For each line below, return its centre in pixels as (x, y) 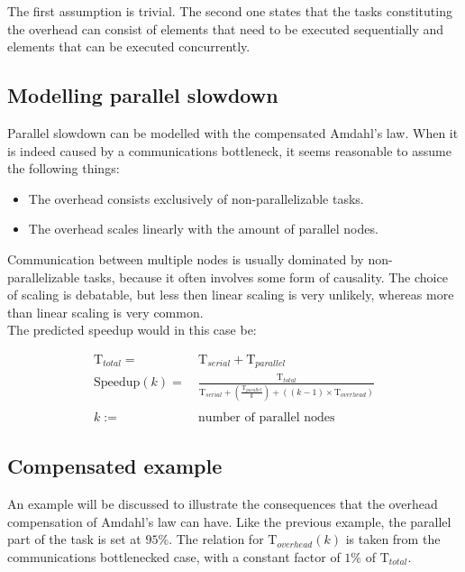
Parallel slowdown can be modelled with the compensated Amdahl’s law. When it (233, 132)
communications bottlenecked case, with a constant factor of (174, 556)
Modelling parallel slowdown (143, 95)
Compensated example (115, 466)
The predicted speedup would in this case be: (132, 330)
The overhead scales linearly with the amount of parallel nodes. (203, 229)
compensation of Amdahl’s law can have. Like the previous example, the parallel (229, 521)
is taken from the (393, 539)
